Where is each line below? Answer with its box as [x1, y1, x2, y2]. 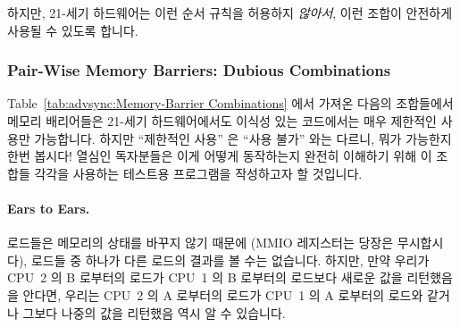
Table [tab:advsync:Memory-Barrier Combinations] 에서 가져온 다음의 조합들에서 [7, 94, 454, 113]
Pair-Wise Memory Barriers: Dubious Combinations [7, 59, 391, 81]
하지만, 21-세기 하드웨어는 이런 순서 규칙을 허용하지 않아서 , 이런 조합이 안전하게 [7, 4, 453, 21]
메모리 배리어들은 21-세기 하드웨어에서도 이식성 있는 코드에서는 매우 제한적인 [7, 112, 437, 130]
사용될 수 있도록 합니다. [7, 21, 138, 39]
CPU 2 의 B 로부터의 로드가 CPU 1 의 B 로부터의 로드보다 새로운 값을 [7, 268, 403, 287]
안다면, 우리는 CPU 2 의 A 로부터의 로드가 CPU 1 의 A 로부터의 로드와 [22, 285, 423, 304]
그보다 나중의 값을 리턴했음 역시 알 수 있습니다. [22, 303, 286, 322]
